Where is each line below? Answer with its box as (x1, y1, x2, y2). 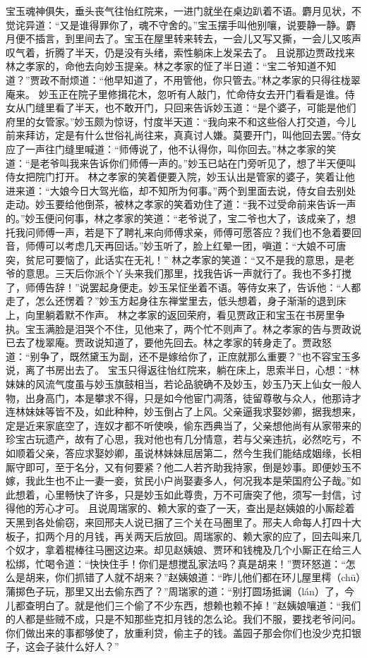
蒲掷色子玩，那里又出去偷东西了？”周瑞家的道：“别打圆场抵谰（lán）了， (6, 583, 344, 598)
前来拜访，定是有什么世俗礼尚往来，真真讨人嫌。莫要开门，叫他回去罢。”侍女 (6, 128, 361, 142)
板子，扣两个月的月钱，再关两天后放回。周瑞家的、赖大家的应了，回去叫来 (6, 528, 351, 543)
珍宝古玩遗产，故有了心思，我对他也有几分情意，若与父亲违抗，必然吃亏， (6, 432, 351, 446)
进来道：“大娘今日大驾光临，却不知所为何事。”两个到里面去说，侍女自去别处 (6, 183, 356, 197)
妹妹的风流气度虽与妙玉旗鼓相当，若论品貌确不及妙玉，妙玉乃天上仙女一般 (6, 377, 351, 391)
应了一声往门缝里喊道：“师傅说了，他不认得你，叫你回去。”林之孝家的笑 (6, 141, 337, 156)
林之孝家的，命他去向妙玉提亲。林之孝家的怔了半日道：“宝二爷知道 (6, 59, 317, 73)
